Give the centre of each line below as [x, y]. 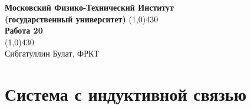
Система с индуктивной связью [126, 94]
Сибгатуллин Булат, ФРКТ [52, 53]
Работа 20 [24, 30]
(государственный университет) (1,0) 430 [82, 19]
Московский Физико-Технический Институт [89, 7]
